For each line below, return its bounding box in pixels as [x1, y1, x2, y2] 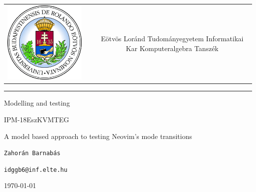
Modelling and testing [4, 98, 70, 108]
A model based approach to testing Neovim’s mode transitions [4, 131, 192, 141]
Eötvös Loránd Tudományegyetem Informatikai [100, 33, 244, 44]
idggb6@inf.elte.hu [4, 166, 67, 173]
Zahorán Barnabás [4, 150, 61, 157]
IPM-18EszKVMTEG [4, 114, 69, 124]
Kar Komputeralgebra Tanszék [126, 43, 219, 53]
